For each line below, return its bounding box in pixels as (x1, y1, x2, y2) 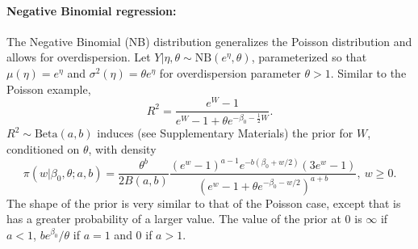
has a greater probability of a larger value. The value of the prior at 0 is (6, 210, 362, 227)
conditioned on (6, 141, 80, 158)
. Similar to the (330, 64, 407, 81)
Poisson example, (6, 80, 91, 97)
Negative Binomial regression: (6, 2, 177, 19)
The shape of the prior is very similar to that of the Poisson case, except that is (6, 194, 401, 211)
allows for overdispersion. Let (6, 49, 151, 65)
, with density (88, 141, 157, 158)
